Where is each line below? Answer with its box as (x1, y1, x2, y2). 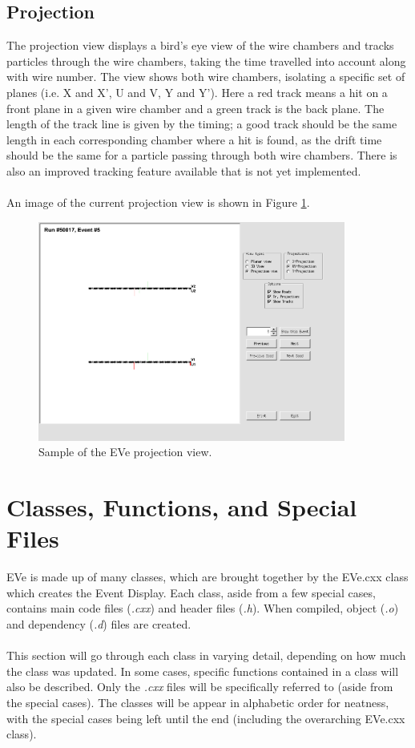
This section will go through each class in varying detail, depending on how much (6, 647, 406, 664)
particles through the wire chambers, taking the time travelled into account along (6, 52, 406, 69)
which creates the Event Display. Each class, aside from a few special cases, (6, 584, 376, 600)
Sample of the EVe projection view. (38, 443, 212, 460)
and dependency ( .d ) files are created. (6, 616, 191, 633)
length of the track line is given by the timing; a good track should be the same (6, 115, 397, 132)
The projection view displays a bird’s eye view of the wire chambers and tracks (6, 37, 394, 54)
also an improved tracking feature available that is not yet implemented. (6, 162, 361, 179)
